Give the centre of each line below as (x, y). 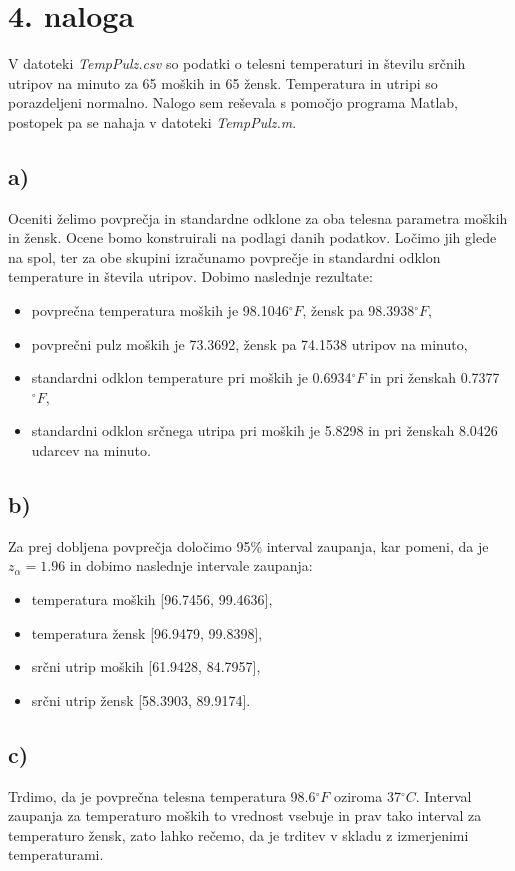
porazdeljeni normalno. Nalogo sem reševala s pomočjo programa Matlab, (233, 102)
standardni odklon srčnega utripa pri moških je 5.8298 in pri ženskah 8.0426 (264, 430)
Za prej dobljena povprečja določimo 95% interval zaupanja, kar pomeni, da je (248, 545)
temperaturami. (56, 854)
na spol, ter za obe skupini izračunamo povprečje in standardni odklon (224, 256)
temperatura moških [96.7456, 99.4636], (152, 599)
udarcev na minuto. (91, 450)
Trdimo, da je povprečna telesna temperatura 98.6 (162, 795)
